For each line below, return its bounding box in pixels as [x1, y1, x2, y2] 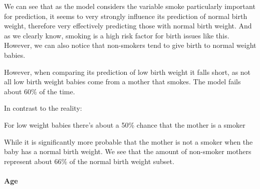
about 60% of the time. [4, 86, 75, 96]
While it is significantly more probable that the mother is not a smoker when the [4, 136, 253, 147]
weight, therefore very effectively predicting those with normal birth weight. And [4, 20, 252, 31]
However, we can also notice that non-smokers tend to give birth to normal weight [4, 40, 256, 50]
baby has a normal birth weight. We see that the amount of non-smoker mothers [4, 146, 251, 157]
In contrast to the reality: [4, 103, 82, 113]
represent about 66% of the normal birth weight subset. [4, 156, 174, 166]
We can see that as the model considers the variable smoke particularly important [4, 1, 255, 11]
